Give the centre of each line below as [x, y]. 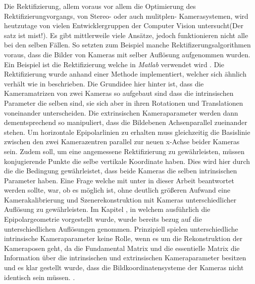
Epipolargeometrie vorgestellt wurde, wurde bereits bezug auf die [103, 219]
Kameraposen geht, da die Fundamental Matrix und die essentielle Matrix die [122, 248]
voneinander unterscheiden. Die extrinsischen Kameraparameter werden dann [121, 112]
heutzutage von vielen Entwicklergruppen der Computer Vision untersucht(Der [124, 25]
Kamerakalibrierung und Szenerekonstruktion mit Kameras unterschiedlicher [120, 199]
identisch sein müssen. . [40, 277]
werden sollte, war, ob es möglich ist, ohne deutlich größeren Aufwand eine [117, 190]
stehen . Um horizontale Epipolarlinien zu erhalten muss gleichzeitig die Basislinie [127, 132]
